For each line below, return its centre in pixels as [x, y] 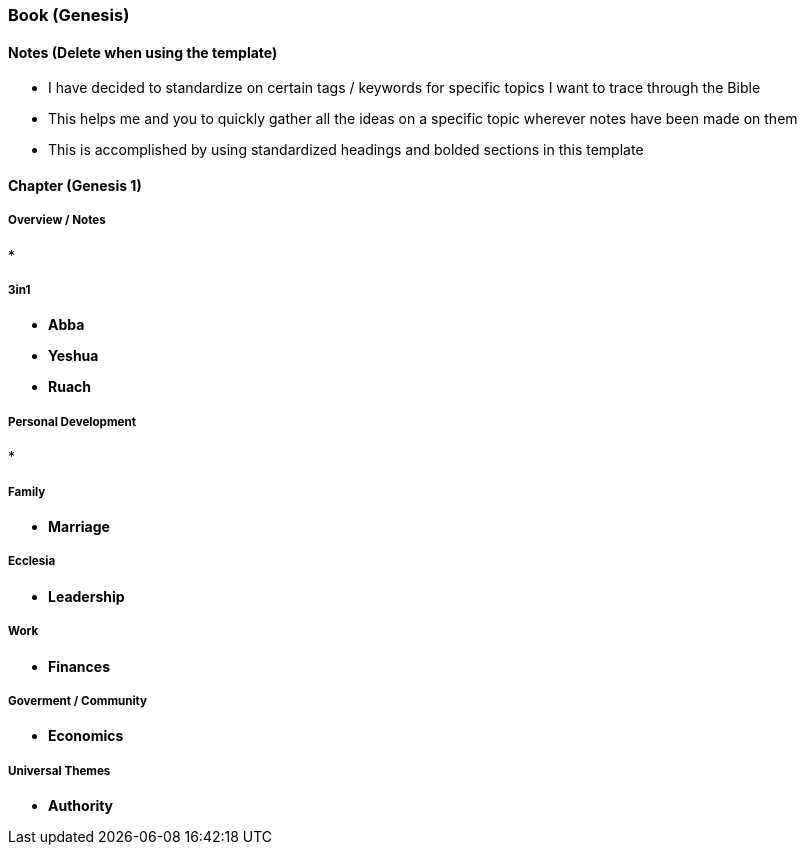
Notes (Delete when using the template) [143, 52]
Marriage [79, 526]
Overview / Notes [57, 220]
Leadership [86, 596]
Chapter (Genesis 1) [75, 185]
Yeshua [73, 356]
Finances [79, 666]
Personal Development [72, 421]
